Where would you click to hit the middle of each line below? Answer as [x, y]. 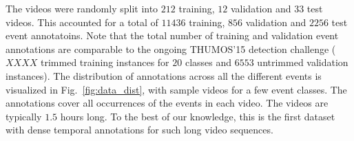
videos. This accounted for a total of [82, 22]
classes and [208, 62]
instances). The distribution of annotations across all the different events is [164, 75]
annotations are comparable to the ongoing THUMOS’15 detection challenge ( [171, 48]
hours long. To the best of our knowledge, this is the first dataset [198, 116]
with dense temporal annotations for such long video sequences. [139, 130]
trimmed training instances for [105, 62]
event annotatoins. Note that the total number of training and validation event [172, 35]
